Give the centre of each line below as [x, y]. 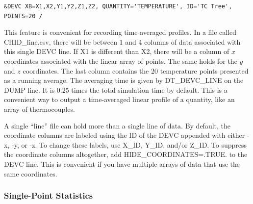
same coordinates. [31, 173]
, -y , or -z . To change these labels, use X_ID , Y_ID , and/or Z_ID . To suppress [127, 144]
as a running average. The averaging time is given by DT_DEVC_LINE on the [124, 80]
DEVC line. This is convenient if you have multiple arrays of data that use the [122, 164]
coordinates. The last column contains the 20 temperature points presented [136, 70]
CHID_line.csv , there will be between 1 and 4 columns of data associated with [122, 41]
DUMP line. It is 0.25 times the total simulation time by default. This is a [116, 89]
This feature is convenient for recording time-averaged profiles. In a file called [120, 32]
